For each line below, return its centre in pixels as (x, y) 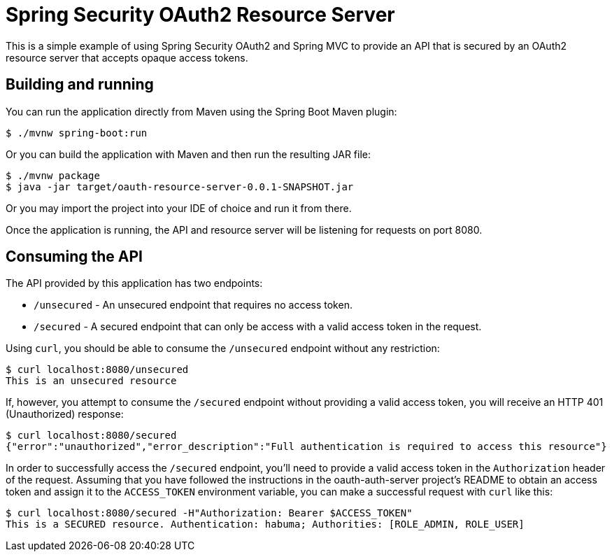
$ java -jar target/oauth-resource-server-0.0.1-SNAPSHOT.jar (180, 186)
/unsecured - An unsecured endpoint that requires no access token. (193, 305)
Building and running (80, 85)
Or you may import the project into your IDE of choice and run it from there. (179, 208)
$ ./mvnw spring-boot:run (77, 133)
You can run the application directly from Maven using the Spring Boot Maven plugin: (201, 111)
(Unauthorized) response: (65, 414)
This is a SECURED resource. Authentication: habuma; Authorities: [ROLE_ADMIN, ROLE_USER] (265, 524)
